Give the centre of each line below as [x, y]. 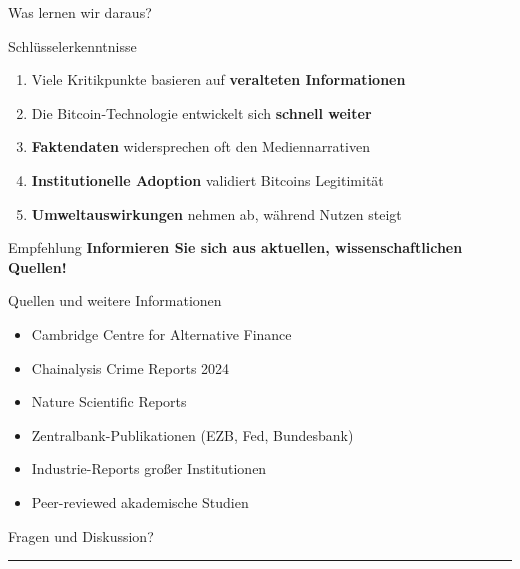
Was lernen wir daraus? [80, 12]
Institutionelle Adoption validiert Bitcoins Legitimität [207, 179]
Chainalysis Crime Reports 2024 [130, 367]
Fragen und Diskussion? [81, 535]
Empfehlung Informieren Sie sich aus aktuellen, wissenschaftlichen [235, 247]
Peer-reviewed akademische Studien [140, 501]
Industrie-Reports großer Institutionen [149, 468]
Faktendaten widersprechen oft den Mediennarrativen [200, 146]
